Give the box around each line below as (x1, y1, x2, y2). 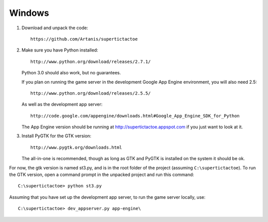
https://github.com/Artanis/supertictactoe (30, 36, 138, 42)
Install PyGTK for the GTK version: (21, 133, 92, 139)
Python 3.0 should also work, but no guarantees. (21, 70, 121, 76)
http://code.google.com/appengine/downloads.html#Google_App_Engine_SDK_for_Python (30, 113, 240, 118)
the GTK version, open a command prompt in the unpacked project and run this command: (9, 171, 195, 178)
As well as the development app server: (21, 102, 103, 108)
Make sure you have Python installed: (21, 47, 99, 53)
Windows (9, 7, 49, 18)
